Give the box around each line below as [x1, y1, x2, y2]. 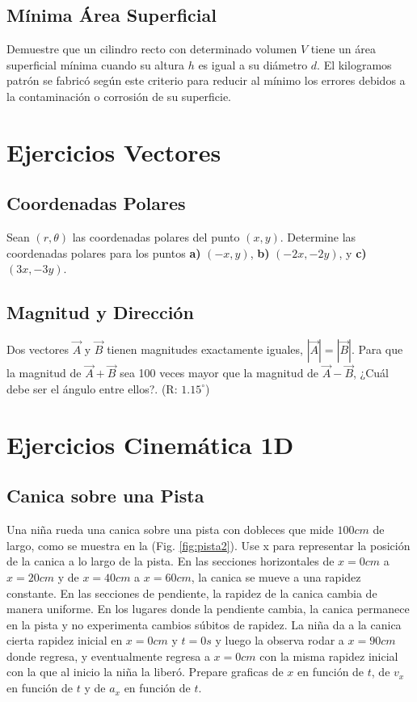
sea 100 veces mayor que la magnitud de [120, 364, 319, 381]
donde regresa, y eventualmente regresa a [6, 647, 210, 664]
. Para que [351, 341, 403, 358]
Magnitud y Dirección [6, 300, 194, 325]
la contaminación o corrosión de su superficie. [6, 87, 232, 104]
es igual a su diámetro [198, 56, 308, 73]
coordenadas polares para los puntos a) [6, 244, 201, 261]
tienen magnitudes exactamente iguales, [107, 341, 303, 358]
